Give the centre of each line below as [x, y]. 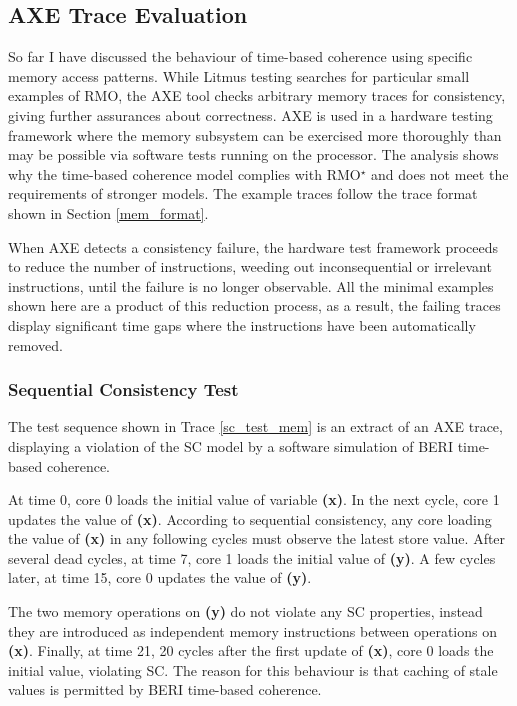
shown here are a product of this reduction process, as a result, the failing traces [254, 305]
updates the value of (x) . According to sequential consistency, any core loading [250, 518]
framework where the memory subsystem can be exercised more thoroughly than [255, 134]
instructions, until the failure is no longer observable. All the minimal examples [251, 285]
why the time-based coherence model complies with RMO [184, 173]
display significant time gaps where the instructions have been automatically [242, 324]
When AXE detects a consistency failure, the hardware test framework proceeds [253, 246]
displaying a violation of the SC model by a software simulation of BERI [230, 445]
